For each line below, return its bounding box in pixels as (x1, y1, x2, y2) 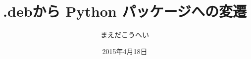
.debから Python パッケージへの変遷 (3, 1, 247, 21)
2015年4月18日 (102, 46, 148, 56)
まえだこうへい (100, 29, 149, 40)
